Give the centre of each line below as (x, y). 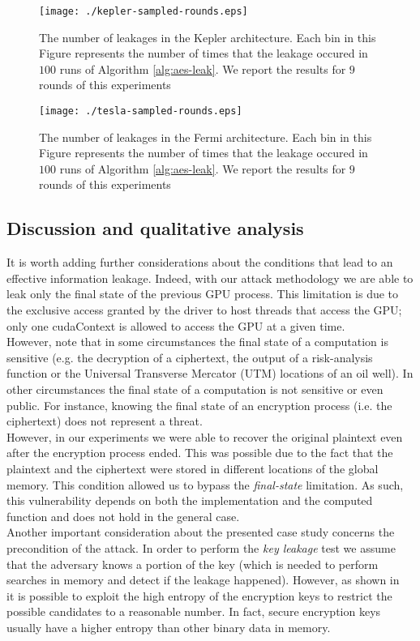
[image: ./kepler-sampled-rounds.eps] (144, 11)
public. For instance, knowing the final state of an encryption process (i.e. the (199, 405)
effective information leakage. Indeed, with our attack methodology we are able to (210, 278)
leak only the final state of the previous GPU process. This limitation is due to (203, 294)
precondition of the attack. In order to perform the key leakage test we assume (201, 547)
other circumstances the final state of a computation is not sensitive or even (195, 389)
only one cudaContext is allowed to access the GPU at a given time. (176, 325)
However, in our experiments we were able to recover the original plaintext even (205, 436)
